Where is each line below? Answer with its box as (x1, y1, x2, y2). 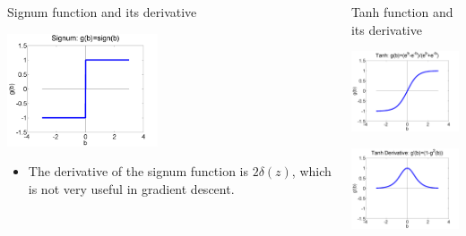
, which (291, 162, 332, 181)
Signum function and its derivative (7, 3, 197, 21)
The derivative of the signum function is (28, 162, 248, 181)
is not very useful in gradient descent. (28, 179, 235, 198)
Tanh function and (350, 3, 453, 21)
